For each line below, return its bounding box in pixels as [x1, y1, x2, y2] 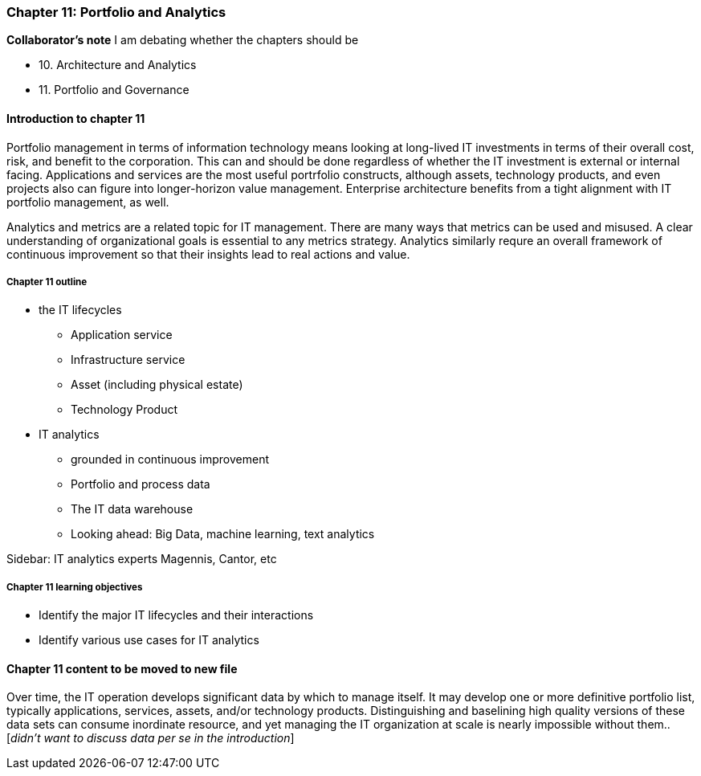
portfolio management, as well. [6, 194, 169, 209]
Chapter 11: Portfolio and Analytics [6, 4, 226, 20]
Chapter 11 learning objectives [6, 581, 143, 593]
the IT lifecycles [39, 303, 122, 317]
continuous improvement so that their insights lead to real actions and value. [6, 247, 410, 261]
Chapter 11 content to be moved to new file [6, 661, 238, 676]
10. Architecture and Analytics [39, 58, 197, 72]
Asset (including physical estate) [71, 378, 243, 392]
